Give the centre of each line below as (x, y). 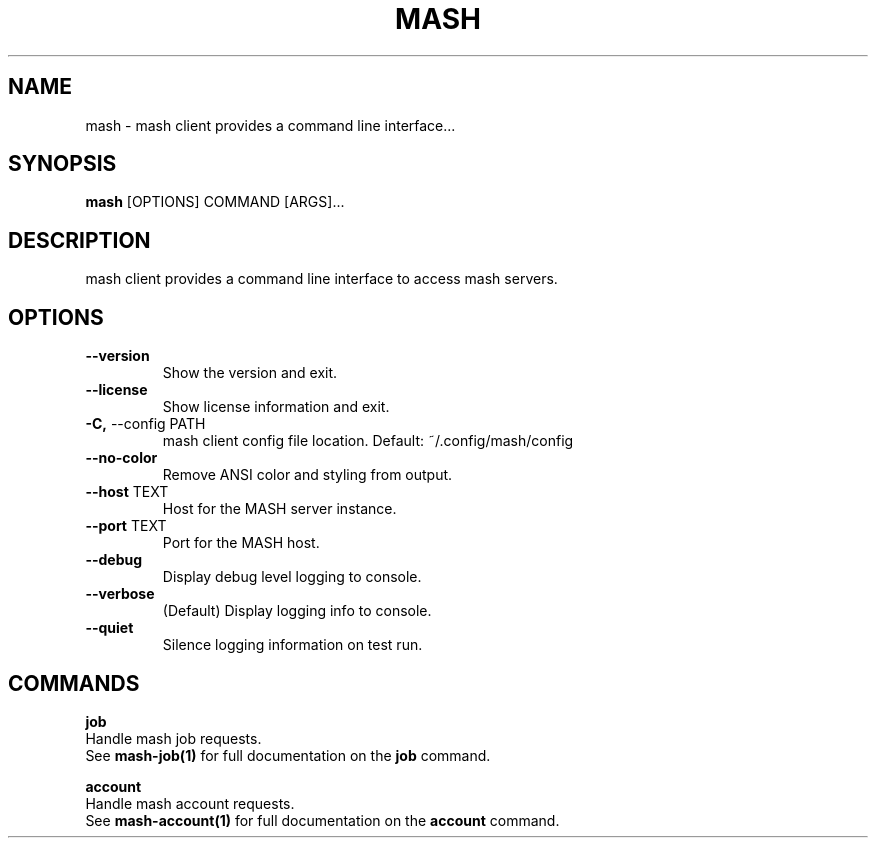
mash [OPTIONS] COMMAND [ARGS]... (215, 202)
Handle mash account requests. (190, 803)
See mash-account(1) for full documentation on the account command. (322, 820)
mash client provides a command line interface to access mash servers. (321, 279)
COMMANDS (74, 683)
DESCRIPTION (79, 240)
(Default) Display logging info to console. (297, 611)
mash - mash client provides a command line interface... (270, 125)
